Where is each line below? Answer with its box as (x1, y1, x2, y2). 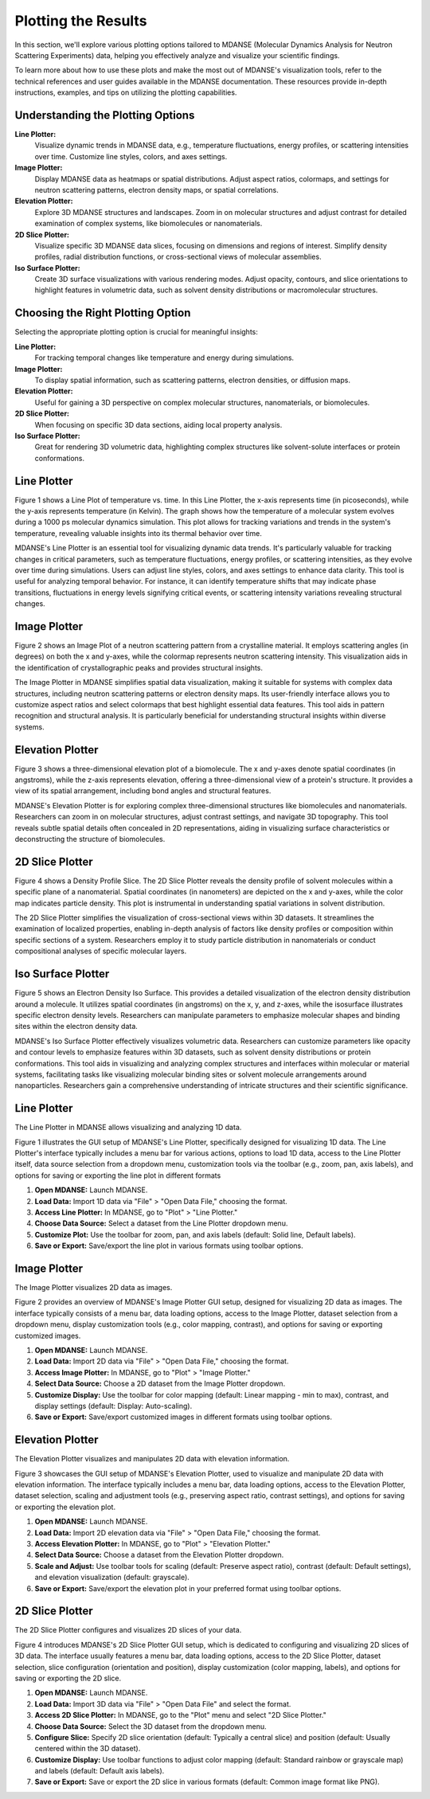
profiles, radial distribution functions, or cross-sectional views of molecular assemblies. (34, 252, 322, 262)
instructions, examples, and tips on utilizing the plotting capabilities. (14, 88, 237, 97)
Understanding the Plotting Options (14, 108, 195, 122)
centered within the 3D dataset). (34, 1744, 141, 1754)
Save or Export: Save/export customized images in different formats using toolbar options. (34, 1412, 333, 1422)
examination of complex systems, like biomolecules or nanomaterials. (34, 219, 263, 229)
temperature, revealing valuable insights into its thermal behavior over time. (14, 528, 262, 538)
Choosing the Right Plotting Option (14, 307, 191, 320)
